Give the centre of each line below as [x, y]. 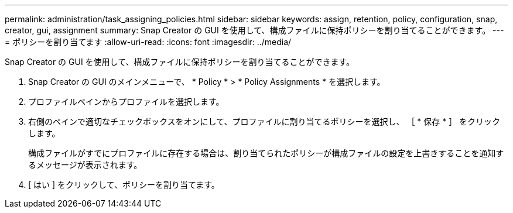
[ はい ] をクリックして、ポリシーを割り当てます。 [124, 185]
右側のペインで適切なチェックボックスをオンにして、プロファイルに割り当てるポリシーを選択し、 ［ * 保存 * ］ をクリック [264, 121]
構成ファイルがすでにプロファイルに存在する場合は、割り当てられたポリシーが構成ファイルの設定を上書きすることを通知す [266, 153]
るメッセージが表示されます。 [85, 165]
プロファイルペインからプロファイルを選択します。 [126, 102]
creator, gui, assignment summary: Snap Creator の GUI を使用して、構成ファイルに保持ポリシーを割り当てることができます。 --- [254, 30]
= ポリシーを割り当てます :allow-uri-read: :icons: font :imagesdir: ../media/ [148, 42]
